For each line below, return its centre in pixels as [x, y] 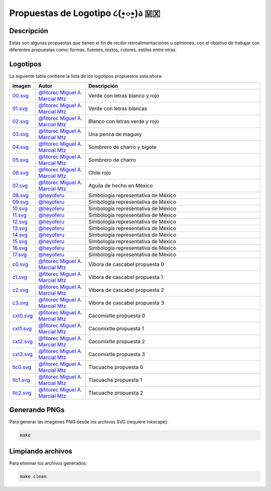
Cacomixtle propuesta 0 [117, 315]
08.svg [20, 195]
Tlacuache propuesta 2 [116, 393]
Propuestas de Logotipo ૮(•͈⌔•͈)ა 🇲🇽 [85, 13]
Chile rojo [100, 173]
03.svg [20, 134]
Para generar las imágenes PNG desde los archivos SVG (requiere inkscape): [89, 422]
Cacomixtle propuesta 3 [117, 354]
